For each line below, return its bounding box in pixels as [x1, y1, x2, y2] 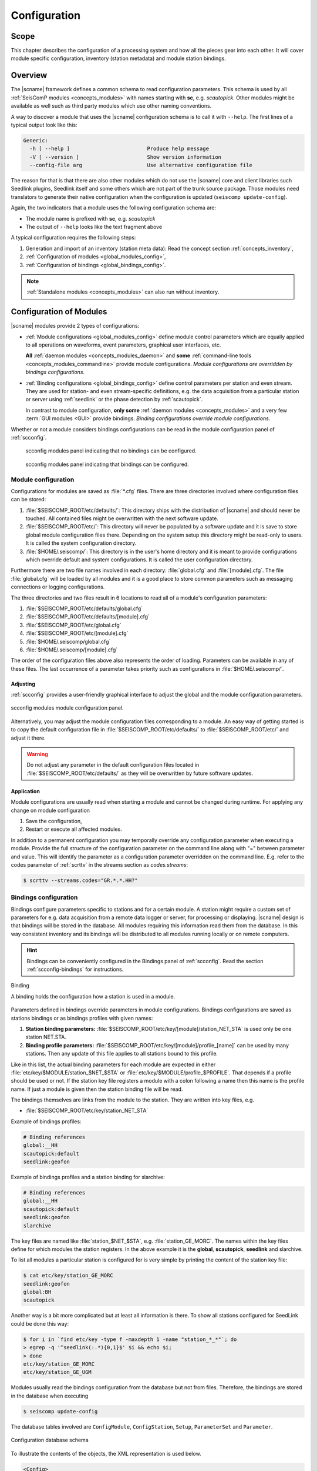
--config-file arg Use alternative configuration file [29, 162, 252, 169]
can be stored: [11, 496, 46, 503]
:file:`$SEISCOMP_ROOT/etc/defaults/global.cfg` [25, 605, 143, 612]
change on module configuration [11, 807, 90, 814]
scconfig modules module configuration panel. [11, 704, 124, 711]
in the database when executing [11, 1392, 89, 1399]
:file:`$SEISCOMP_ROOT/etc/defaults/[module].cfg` [25, 613, 150, 620]
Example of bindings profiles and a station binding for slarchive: [11, 1174, 166, 1180]
